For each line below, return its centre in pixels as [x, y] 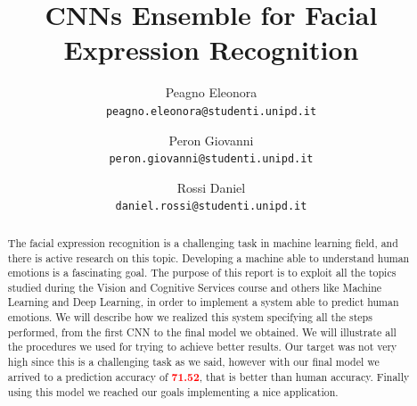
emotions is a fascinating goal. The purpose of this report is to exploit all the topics [202, 273]
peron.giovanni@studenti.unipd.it [211, 159]
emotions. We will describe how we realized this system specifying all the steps [190, 317]
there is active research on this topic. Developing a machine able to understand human [208, 257]
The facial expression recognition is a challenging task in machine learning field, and [203, 242]
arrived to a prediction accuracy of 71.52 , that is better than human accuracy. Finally [208, 377]
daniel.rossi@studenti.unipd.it [211, 207]
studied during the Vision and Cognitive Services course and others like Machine [195, 287]
